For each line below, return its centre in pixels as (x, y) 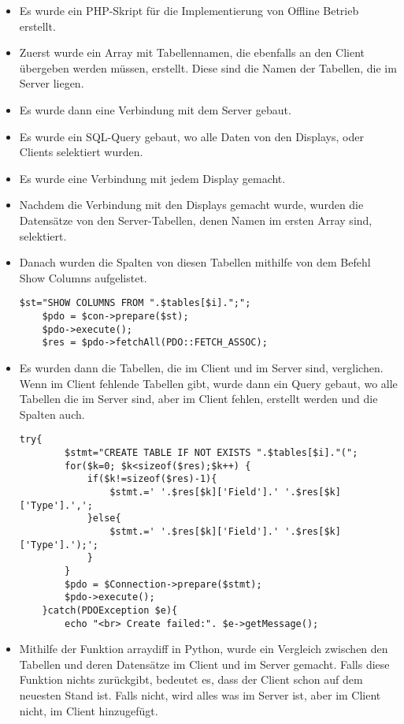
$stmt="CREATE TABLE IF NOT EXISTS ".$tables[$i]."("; (211, 452)
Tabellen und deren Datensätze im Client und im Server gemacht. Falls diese (204, 664)
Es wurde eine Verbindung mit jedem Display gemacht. (152, 178)
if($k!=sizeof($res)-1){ (152, 479)
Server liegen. (52, 83)
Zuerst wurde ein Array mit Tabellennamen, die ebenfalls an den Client (192, 52)
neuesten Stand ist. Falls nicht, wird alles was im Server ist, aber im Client (200, 694)
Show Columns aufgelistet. (83, 277)
